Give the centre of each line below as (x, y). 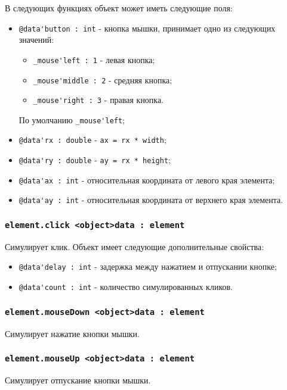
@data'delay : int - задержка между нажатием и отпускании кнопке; (148, 266)
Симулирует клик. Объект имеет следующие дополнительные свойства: (135, 246)
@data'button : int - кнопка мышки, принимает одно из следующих (147, 28)
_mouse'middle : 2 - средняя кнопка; (103, 79)
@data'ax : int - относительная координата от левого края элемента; (147, 180)
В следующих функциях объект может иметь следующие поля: (119, 8)
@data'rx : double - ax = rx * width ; (92, 140)
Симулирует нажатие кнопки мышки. (72, 333)
